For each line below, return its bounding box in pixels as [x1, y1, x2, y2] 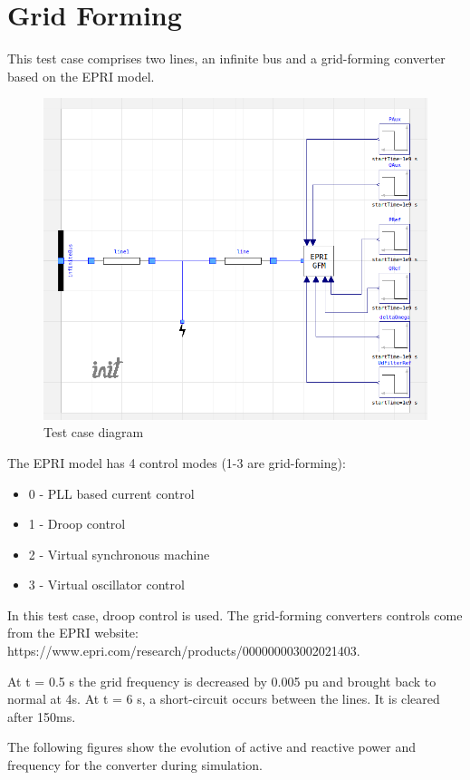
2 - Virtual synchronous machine [28, 544, 210, 563]
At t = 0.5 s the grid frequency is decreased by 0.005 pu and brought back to [7, 671, 436, 690]
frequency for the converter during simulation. [7, 756, 263, 775]
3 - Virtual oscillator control [28, 575, 185, 594]
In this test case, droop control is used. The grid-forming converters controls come [7, 605, 463, 624]
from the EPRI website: [7, 623, 139, 642]
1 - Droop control [28, 514, 126, 533]
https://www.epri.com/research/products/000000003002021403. [7, 641, 360, 660]
